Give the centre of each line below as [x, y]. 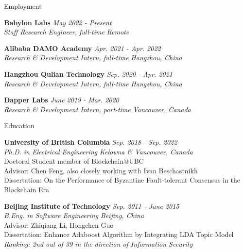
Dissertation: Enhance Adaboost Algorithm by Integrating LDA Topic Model [119, 234]
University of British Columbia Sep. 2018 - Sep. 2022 [91, 142]
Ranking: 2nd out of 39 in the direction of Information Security [98, 244]
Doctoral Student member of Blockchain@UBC [74, 161]
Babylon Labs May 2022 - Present [58, 22]
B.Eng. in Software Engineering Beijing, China [74, 215]
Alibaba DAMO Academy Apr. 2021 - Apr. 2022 [82, 48]
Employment [23, 6]
